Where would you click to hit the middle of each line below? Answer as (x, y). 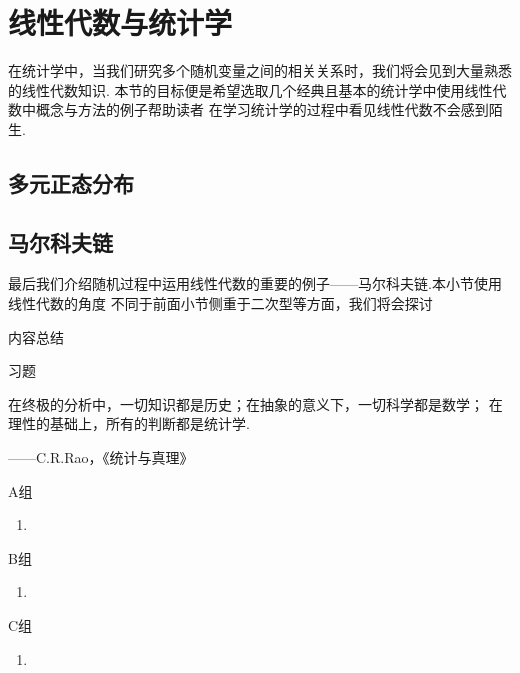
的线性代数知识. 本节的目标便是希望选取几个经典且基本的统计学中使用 (236, 89)
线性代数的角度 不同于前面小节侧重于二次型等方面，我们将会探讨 (220, 303)
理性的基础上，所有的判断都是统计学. (129, 423)
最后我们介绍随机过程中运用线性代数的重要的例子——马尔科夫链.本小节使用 (255, 283)
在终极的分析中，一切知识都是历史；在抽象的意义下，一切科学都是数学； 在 (255, 403)
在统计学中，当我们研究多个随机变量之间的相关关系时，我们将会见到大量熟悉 (260, 70)
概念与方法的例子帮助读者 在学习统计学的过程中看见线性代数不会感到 (262, 109)
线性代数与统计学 (120, 22)
